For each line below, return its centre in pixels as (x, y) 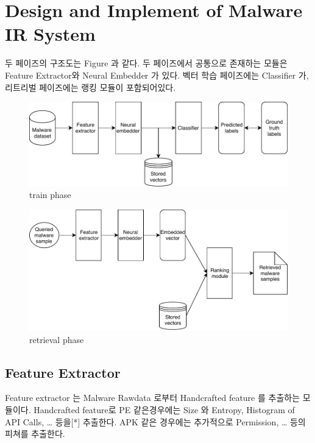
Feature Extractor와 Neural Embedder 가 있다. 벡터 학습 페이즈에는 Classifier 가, (157, 75)
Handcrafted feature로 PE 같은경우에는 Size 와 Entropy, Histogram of (164, 410)
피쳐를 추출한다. (35, 434)
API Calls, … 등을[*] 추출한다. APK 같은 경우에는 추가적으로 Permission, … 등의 (155, 421)
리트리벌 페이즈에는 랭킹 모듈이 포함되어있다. (90, 87)
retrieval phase (57, 339)
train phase (50, 195)
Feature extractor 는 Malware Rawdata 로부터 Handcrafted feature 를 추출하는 (153, 398)
